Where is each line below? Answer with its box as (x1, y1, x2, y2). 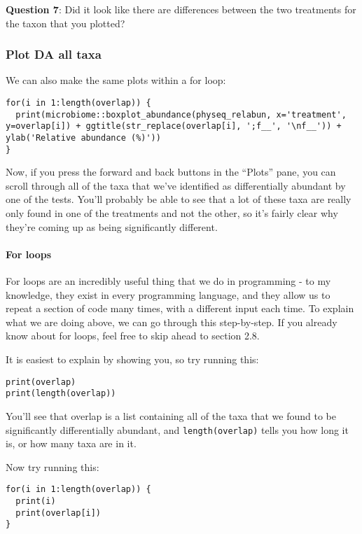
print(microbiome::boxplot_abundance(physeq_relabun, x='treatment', (15, 109, 347, 120)
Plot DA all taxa (6, 45, 102, 63)
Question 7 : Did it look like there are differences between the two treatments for (6, 2, 356, 16)
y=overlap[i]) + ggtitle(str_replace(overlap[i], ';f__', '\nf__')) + (6, 121, 342, 132)
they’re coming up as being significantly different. (6, 219, 218, 234)
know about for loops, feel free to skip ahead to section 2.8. (6, 328, 260, 343)
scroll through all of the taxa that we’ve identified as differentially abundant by (6, 178, 346, 192)
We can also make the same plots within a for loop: (6, 73, 226, 87)
